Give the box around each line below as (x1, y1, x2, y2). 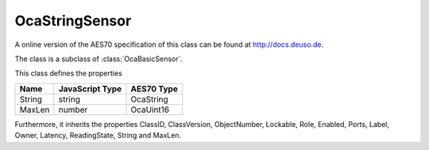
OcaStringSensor (14, 12, 132, 29)
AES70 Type (130, 83, 178, 94)
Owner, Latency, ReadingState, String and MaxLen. (14, 131, 182, 140)
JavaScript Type (58, 83, 122, 94)
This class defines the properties (14, 68, 122, 79)
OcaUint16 (130, 104, 170, 115)
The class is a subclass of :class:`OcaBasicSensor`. (14, 54, 183, 63)
